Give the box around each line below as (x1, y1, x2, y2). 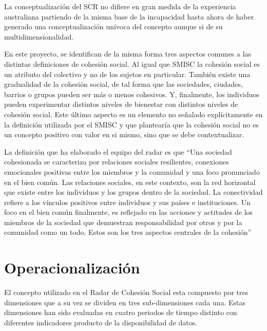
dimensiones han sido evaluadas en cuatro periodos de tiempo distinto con (4, 307, 237, 318)
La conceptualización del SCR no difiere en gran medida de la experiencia (4, 1, 236, 11)
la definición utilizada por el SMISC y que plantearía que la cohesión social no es (4, 119, 259, 130)
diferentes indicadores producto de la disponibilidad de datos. (4, 317, 198, 327)
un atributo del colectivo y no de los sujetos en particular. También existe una (4, 68, 251, 79)
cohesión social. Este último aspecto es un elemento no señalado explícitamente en (4, 108, 263, 119)
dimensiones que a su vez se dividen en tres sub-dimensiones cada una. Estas (4, 297, 245, 307)
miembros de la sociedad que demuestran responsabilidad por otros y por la (4, 216, 242, 227)
